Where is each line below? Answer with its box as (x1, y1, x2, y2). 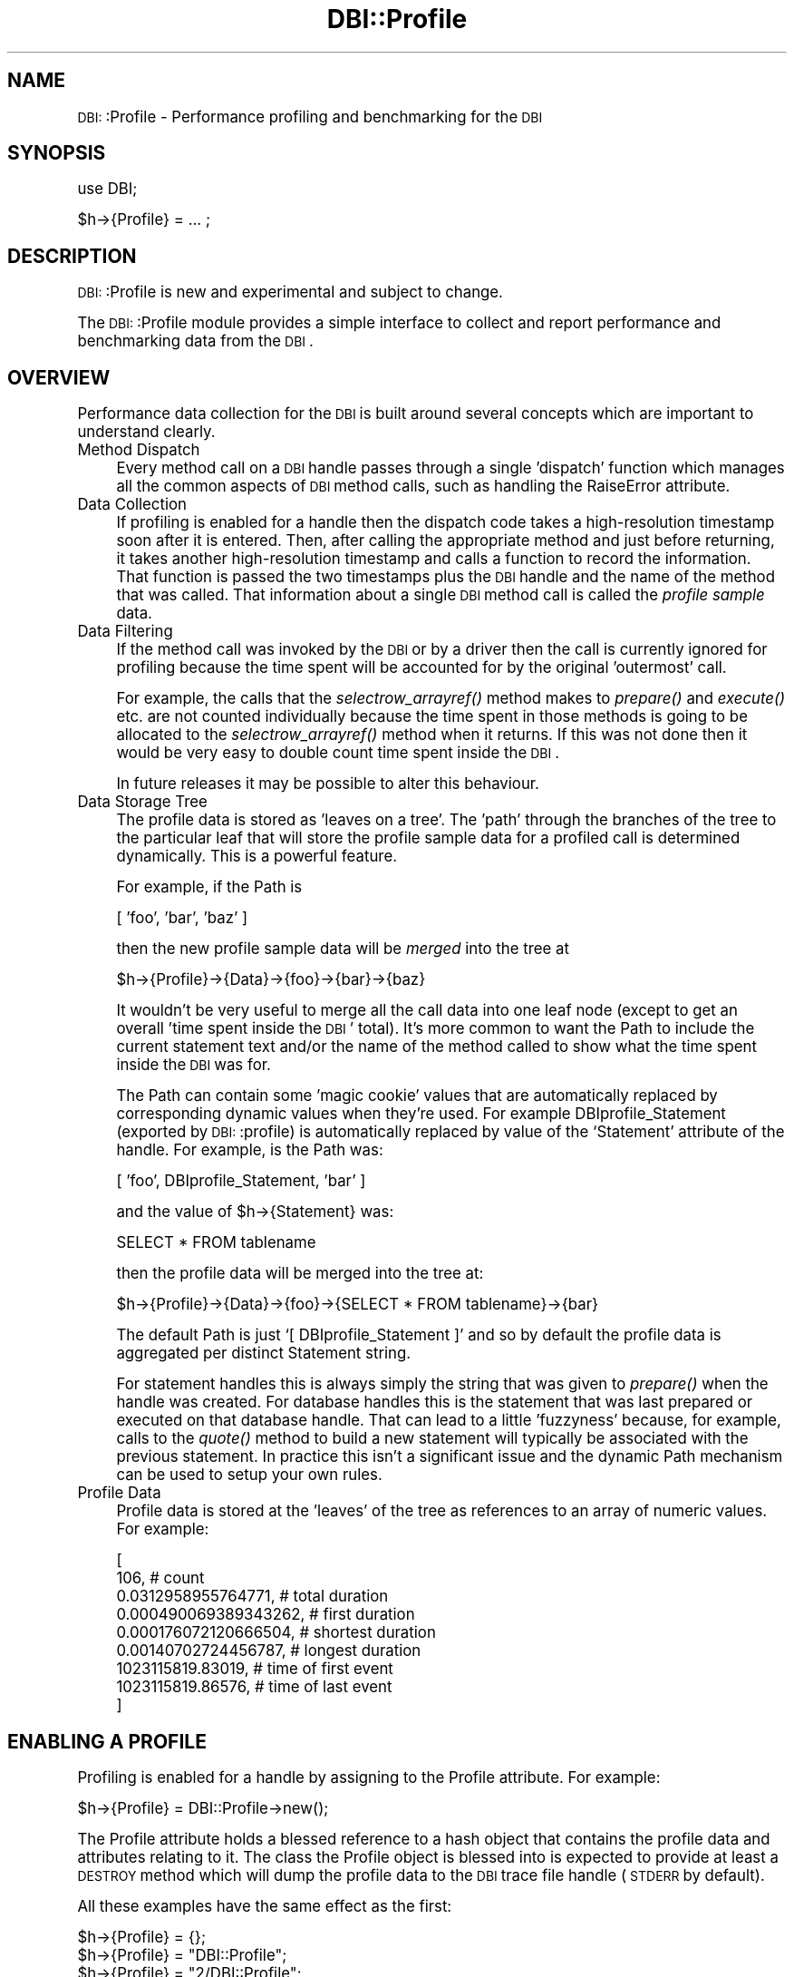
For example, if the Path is (116, 878, 303, 897)
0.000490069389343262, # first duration (116, 1605, 415, 1624)
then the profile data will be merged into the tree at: (116, 1264, 484, 1283)
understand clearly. (77, 423, 216, 442)
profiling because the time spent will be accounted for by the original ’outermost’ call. (116, 658, 727, 677)
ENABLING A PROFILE (7, 1729, 207, 1753)
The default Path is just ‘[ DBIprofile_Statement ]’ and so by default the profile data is (116, 1326, 721, 1345)
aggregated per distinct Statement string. (116, 1344, 412, 1363)
